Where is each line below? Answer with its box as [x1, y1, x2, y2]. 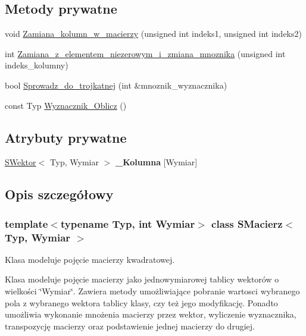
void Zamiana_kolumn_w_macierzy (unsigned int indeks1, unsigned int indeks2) [5, 27, 302, 40]
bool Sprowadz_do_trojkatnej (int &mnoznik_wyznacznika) [5, 78, 227, 91]
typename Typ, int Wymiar [60, 216, 195, 231]
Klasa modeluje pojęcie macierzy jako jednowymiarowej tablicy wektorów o [5, 273, 279, 285]
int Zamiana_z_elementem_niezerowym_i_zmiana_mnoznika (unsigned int [5, 47, 286, 59]
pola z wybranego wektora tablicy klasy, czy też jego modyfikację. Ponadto [5, 296, 278, 309]
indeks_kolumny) [5, 59, 68, 71]
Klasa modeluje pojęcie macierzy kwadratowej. [5, 253, 175, 265]
